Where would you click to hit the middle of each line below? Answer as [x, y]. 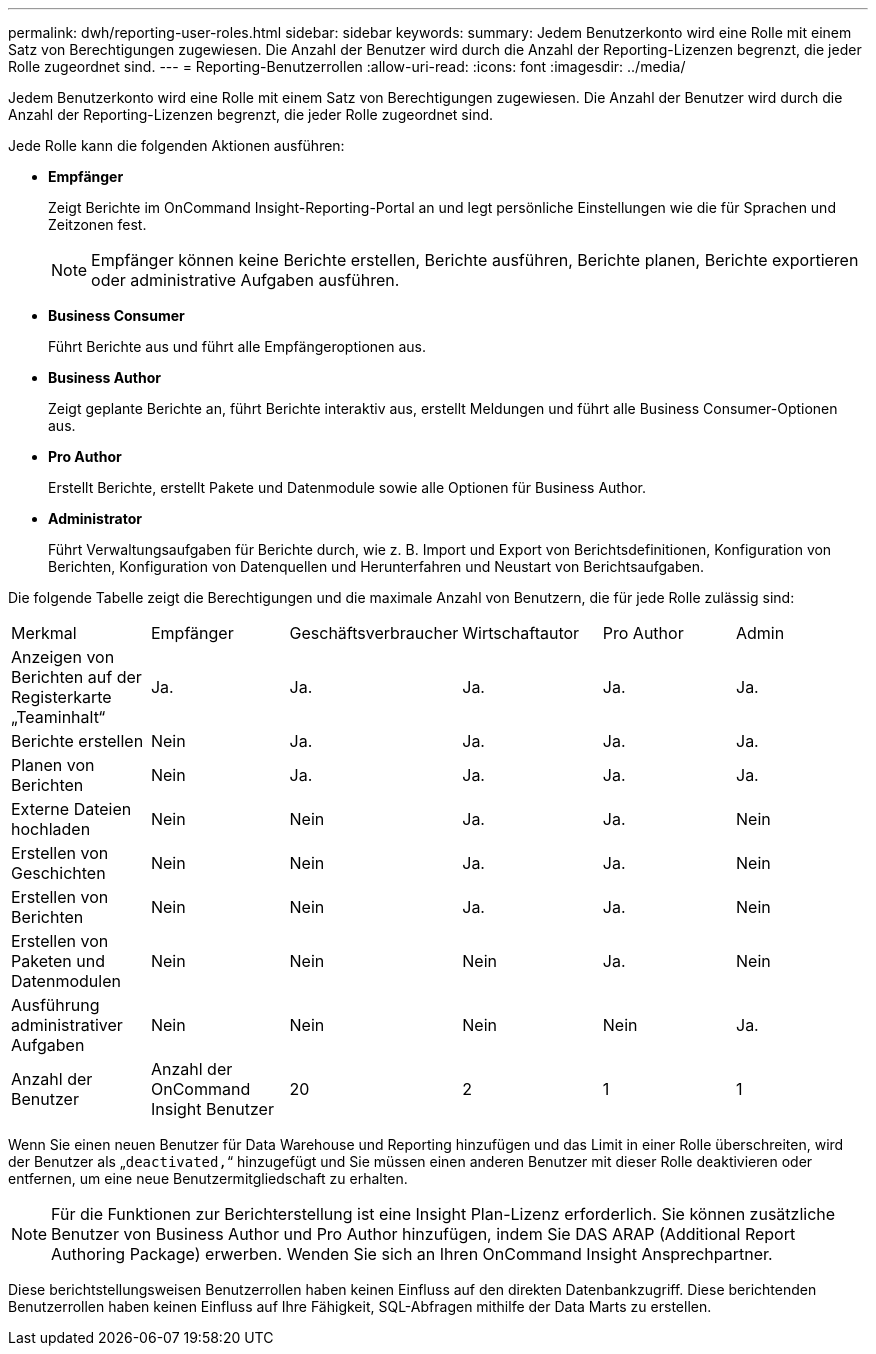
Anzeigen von [63, 657]
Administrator [95, 518]
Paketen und [58, 961]
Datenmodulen [66, 981]
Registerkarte [61, 697]
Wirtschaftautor [521, 633]
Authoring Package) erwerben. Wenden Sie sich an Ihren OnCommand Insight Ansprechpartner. [412, 1254]
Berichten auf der [76, 677]
